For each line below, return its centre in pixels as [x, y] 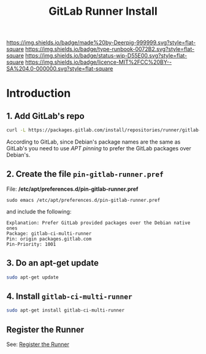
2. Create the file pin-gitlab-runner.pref [85, 174]
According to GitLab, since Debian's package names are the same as [93, 142]
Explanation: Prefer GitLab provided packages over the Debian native [98, 223]
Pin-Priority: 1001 [31, 244]
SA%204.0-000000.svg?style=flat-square [60, 69]
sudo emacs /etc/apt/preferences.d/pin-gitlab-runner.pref [83, 200]
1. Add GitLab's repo [45, 116]
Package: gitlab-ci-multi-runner [49, 233]
